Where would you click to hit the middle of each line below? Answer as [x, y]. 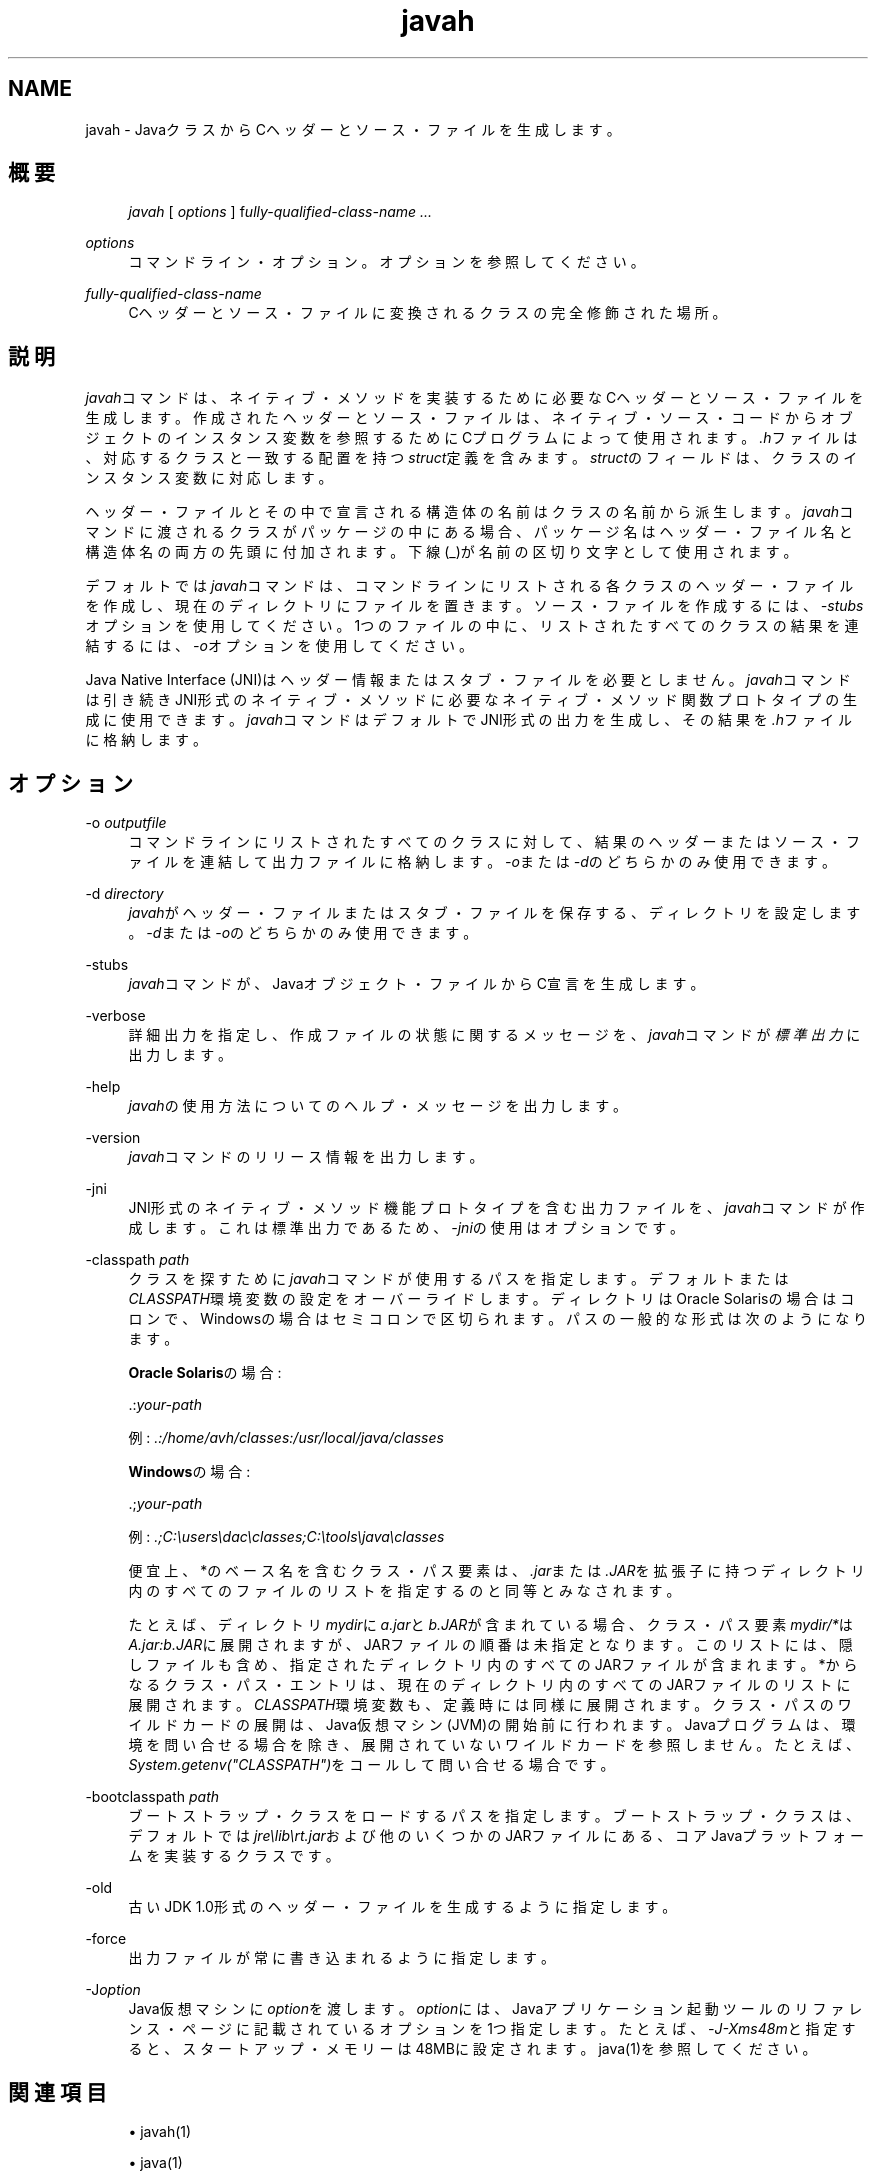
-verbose [115, 1016]
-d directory [124, 894]
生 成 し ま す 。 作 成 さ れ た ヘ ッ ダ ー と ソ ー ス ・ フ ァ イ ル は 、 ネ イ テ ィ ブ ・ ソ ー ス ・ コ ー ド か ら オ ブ [469, 418]
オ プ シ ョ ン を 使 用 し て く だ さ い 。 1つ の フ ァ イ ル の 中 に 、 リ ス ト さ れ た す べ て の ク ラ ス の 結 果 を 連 [472, 626]
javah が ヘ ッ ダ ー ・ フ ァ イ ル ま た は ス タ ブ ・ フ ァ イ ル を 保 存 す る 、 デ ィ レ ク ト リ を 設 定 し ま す [494, 913]
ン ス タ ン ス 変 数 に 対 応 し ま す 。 [209, 478]
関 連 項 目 [57, 2092]
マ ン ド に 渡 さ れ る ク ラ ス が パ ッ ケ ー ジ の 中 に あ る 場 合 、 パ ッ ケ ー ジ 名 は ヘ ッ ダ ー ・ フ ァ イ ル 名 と [469, 532]
